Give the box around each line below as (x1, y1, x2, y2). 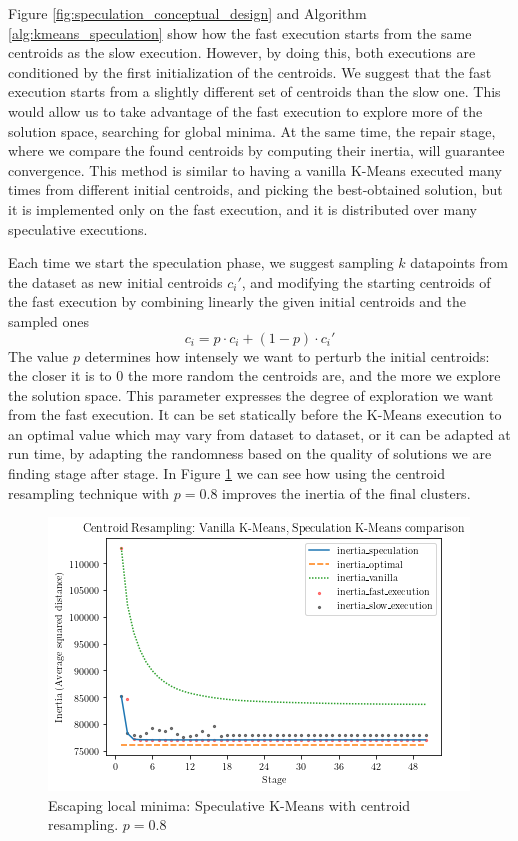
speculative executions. (8, 218, 148, 239)
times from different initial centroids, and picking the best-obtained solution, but (8, 179, 503, 200)
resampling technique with (8, 482, 170, 503)
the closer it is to (8, 365, 112, 386)
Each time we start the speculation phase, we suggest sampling (8, 252, 394, 273)
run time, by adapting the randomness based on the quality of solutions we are (8, 443, 492, 464)
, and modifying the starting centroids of (241, 271, 491, 292)
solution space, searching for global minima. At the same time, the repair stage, (8, 120, 496, 141)
